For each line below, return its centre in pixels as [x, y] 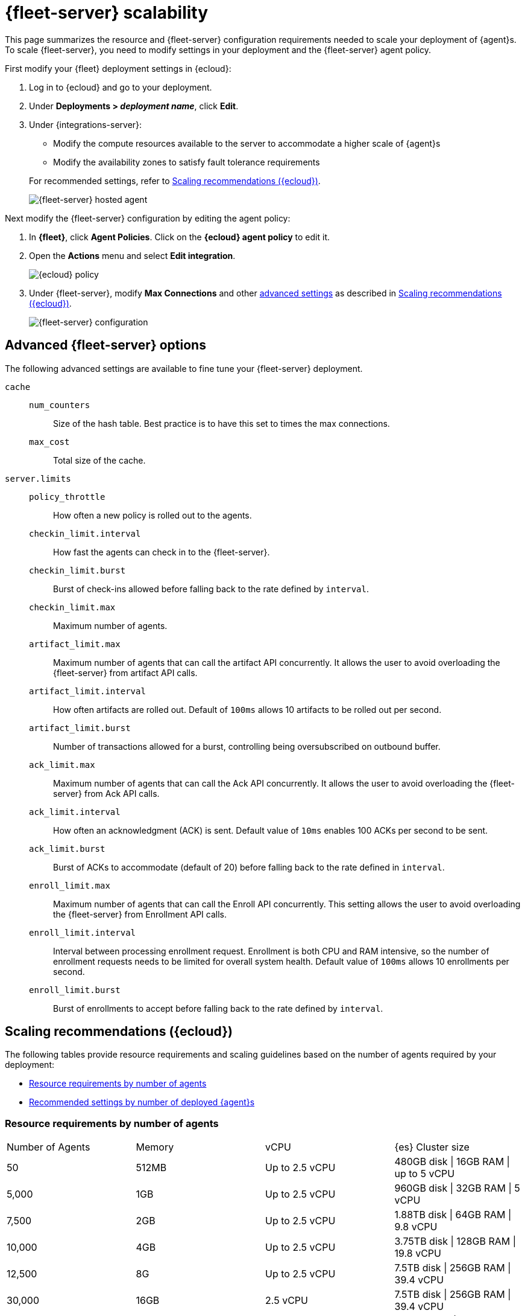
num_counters [60, 405]
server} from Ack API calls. [106, 793]
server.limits [38, 478]
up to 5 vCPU [425, 1174]
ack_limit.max [62, 765]
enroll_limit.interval [83, 932]
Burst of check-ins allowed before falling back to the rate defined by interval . [211, 589]
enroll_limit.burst [75, 990]
